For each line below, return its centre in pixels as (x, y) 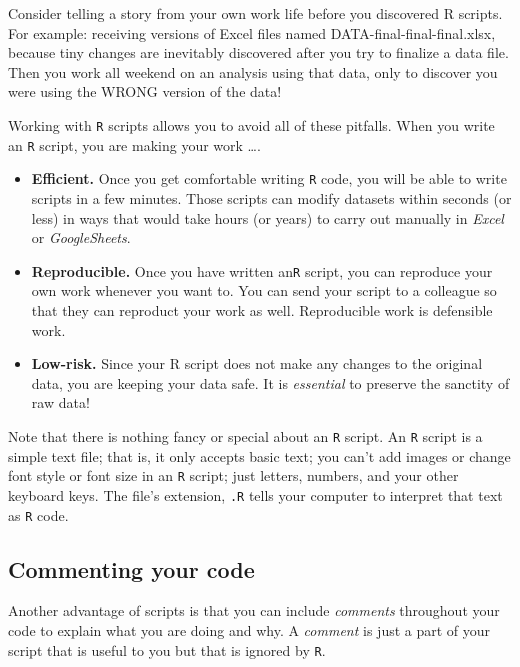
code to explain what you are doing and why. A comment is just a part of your (249, 629)
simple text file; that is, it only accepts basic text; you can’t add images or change (259, 455)
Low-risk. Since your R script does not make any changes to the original (257, 363)
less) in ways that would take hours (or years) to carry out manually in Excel (267, 217)
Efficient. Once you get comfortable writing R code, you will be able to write (269, 178)
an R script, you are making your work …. (134, 144)
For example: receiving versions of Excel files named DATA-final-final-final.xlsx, (252, 32)
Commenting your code (131, 568)
